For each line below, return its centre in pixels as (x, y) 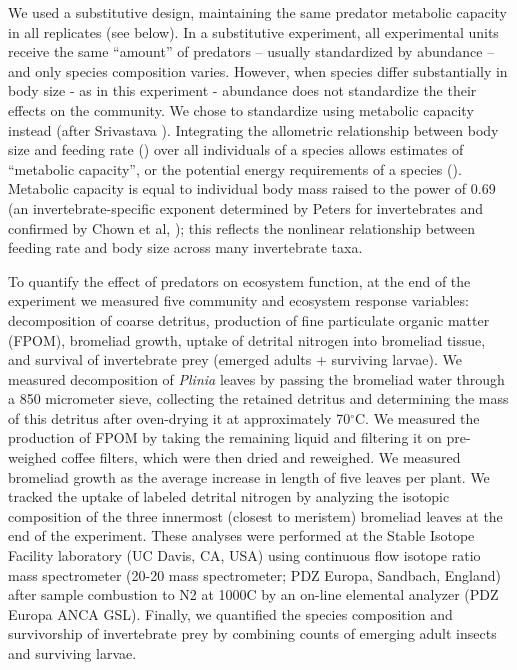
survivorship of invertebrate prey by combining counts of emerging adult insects (252, 633)
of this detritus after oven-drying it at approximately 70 (179, 417)
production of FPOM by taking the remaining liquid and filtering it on (225, 437)
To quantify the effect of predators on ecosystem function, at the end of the (239, 280)
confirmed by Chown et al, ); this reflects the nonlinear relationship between (242, 227)
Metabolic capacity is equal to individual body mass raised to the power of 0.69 (252, 188)
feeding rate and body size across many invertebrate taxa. (185, 247)
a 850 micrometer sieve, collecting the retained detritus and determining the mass (258, 398)
